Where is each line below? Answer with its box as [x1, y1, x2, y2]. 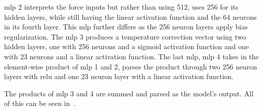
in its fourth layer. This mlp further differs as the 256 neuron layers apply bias [4, 21, 248, 32]
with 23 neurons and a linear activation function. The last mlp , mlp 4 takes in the [4, 51, 259, 61]
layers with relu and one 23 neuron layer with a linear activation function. [4, 71, 234, 82]
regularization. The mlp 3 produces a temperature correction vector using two [4, 31, 246, 42]
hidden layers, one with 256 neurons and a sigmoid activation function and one [4, 41, 249, 52]
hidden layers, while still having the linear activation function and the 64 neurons [4, 11, 257, 22]
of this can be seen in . [4, 98, 76, 108]
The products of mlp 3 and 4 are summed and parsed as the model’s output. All [4, 88, 254, 98]
